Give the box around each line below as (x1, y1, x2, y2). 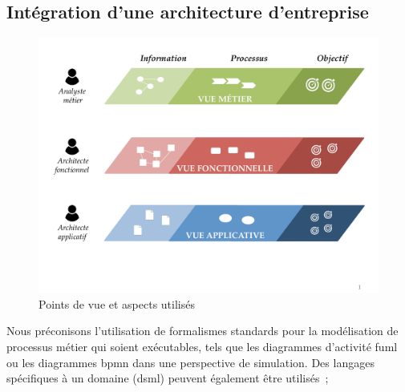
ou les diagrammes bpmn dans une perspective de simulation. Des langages (6, 354, 375, 370)
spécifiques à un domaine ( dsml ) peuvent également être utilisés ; (6, 370, 329, 386)
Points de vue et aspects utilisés (38, 295, 195, 312)
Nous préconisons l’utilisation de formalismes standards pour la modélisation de (6, 322, 399, 339)
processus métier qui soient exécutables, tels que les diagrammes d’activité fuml (6, 337, 398, 354)
